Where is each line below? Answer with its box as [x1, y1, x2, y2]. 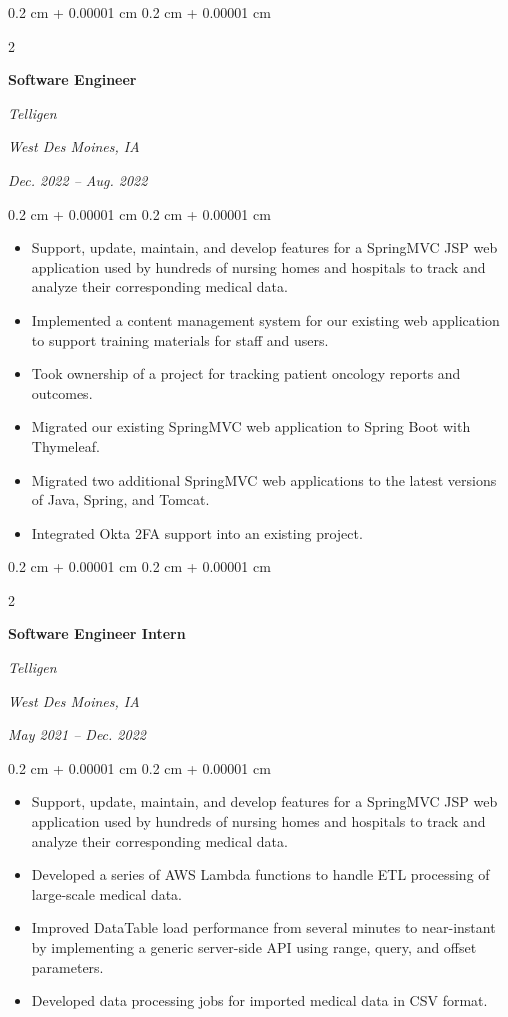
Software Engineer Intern [8, 623, 186, 644]
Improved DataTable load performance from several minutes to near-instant [31, 917, 496, 938]
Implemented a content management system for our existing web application [31, 309, 500, 330]
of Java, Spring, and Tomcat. [31, 489, 210, 510]
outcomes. [31, 382, 93, 403]
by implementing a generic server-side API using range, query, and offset [31, 937, 477, 957]
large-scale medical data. [31, 883, 183, 904]
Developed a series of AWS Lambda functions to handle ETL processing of [31, 864, 490, 885]
